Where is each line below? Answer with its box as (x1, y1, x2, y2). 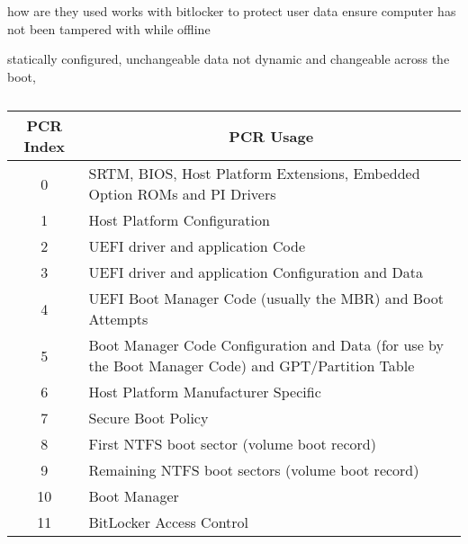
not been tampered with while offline (7, 19, 211, 38)
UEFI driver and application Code (88, 236, 306, 257)
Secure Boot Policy (88, 407, 209, 429)
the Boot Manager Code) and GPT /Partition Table (88, 355, 415, 377)
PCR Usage (229, 125, 314, 147)
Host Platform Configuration (88, 210, 270, 231)
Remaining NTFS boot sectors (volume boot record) (88, 459, 419, 481)
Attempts (88, 308, 148, 330)
